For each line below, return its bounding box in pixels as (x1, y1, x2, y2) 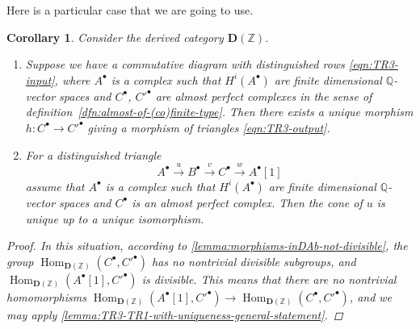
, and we (349, 288, 393, 305)
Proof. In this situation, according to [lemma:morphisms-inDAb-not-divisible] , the (6, 237, 408, 254)
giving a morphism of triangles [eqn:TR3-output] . (87, 119, 330, 135)
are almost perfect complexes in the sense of (155, 87, 372, 104)
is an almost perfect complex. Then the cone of (132, 194, 363, 210)
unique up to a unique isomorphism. (25, 210, 204, 227)
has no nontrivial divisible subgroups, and (151, 252, 356, 269)
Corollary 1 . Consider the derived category (6, 28, 224, 45)
